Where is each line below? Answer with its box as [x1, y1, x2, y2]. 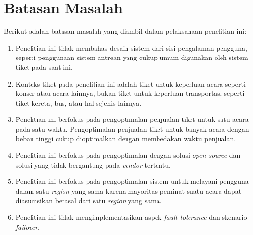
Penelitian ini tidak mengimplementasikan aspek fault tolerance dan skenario [15, 212, 247, 222]
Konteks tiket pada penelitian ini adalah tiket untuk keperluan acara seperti [15, 78, 246, 88]
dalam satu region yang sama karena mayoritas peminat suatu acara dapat [15, 185, 242, 196]
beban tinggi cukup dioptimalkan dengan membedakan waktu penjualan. [15, 133, 236, 144]
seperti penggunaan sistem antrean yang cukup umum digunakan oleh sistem [15, 52, 248, 62]
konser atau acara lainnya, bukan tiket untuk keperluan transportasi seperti [15, 88, 245, 98]
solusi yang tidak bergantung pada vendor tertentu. [15, 159, 171, 170]
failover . [15, 221, 40, 232]
